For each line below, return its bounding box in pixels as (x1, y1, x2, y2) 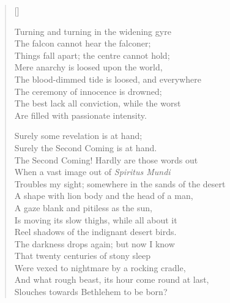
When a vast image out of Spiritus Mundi (14, 165, 171, 178)
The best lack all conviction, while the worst (14, 97, 181, 110)
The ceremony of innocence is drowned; (14, 84, 162, 97)
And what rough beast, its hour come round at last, (14, 273, 209, 286)
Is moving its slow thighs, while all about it (14, 213, 177, 226)
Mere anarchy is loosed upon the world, (14, 61, 163, 73)
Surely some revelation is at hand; (14, 129, 143, 142)
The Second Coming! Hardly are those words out (14, 153, 198, 166)
